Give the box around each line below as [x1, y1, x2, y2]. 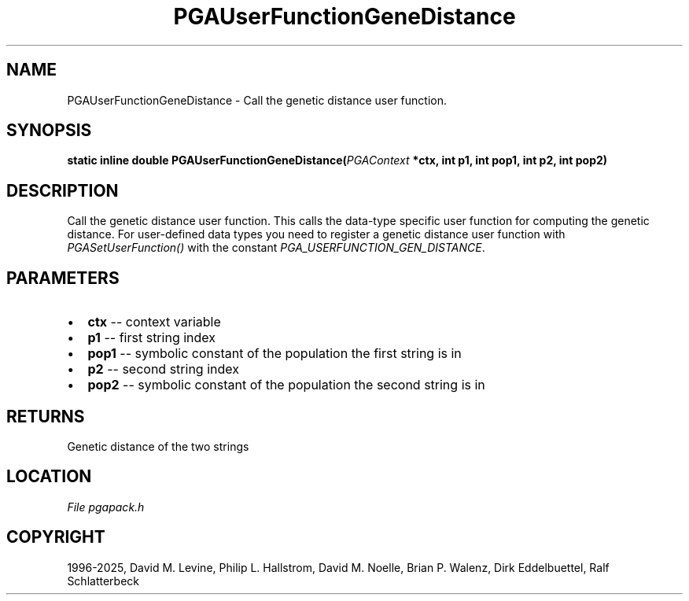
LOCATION [6, 466, 92, 487]
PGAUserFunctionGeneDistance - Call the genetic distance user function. [67, 93, 447, 107]
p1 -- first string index [87, 330, 216, 346]
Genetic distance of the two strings [67, 439, 249, 453]
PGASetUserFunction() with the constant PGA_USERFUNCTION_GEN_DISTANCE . [67, 241, 485, 255]
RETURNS [6, 406, 85, 426]
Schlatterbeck [67, 573, 139, 588]
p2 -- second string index [87, 361, 239, 378]
